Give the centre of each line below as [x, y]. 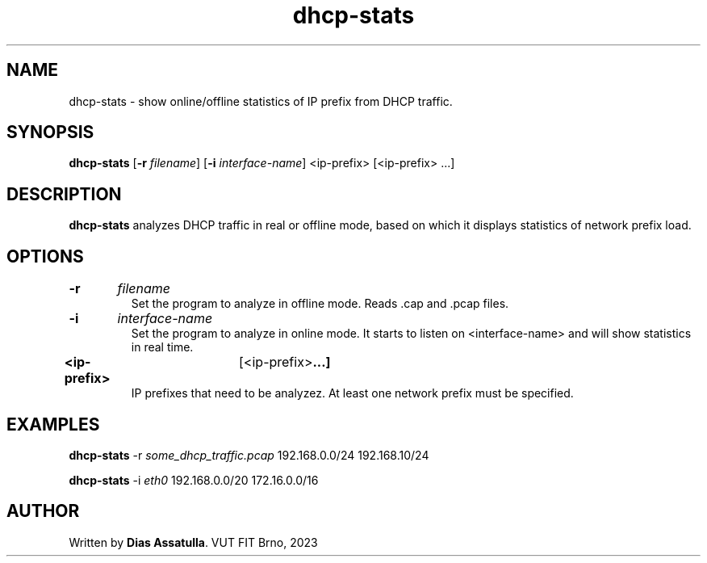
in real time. [162, 347]
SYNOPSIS [50, 132]
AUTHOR [43, 511]
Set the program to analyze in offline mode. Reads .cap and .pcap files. [320, 304]
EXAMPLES [53, 424]
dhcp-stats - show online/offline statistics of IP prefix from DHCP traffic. [261, 101]
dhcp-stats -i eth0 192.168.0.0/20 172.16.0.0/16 [194, 480]
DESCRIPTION [64, 194]
